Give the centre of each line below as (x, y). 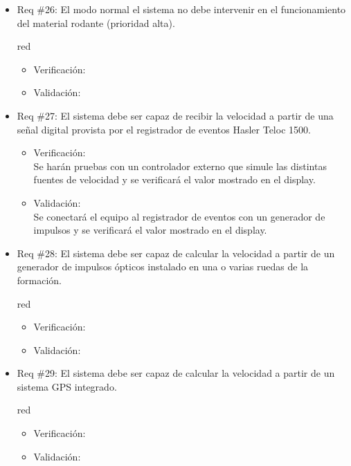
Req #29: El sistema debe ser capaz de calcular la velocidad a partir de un (176, 373)
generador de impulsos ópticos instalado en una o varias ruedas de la (163, 267)
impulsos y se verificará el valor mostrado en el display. (150, 230)
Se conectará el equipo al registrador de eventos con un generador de (179, 216)
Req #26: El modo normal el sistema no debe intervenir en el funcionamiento (181, 9)
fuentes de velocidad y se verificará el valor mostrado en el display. (174, 179)
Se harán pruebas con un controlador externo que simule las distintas (180, 166)
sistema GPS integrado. (67, 386)
